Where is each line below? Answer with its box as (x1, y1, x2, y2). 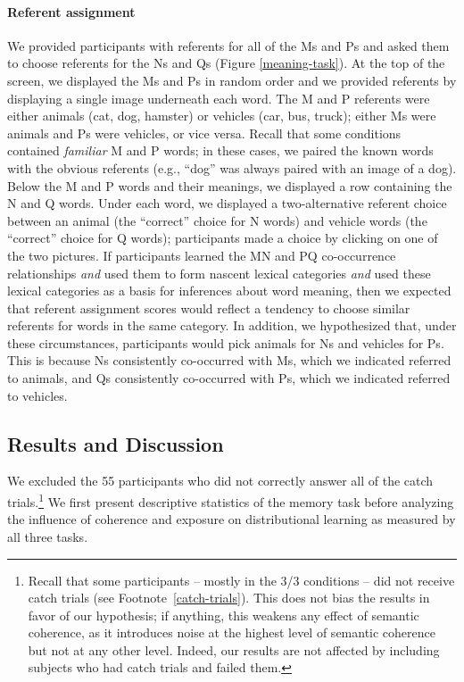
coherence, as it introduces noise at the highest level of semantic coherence (28, 623, 435, 642)
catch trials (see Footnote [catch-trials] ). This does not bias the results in (28, 588, 430, 607)
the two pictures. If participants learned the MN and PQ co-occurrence (7, 245, 396, 264)
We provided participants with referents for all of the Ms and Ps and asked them (7, 36, 450, 54)
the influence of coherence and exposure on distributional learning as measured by (7, 510, 456, 528)
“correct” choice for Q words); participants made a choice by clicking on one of (7, 229, 438, 247)
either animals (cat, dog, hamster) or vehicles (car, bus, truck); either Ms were (7, 106, 436, 125)
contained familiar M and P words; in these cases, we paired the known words (7, 141, 434, 160)
